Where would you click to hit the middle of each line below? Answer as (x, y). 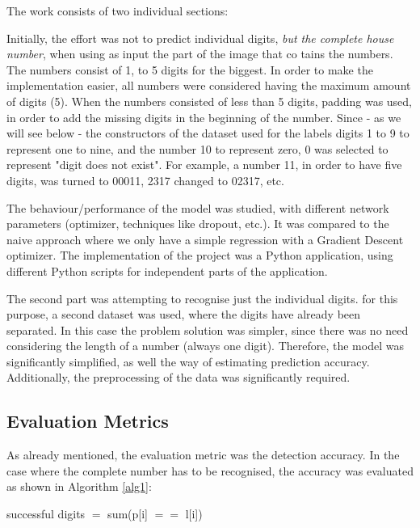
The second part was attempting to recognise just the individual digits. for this (202, 298)
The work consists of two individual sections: (118, 11)
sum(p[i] (128, 514)
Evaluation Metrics (88, 421)
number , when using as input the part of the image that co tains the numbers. (200, 54)
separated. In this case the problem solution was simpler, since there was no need (208, 329)
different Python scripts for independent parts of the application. (167, 270)
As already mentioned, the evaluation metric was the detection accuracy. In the (203, 455)
